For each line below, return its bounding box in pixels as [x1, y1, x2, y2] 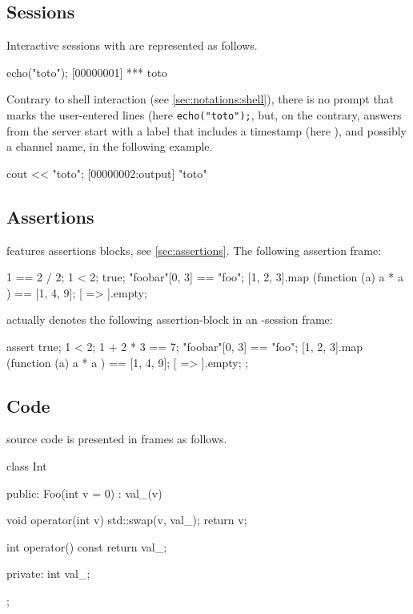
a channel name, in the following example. [6, 138, 213, 155]
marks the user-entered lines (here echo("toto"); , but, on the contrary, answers [6, 106, 402, 123]
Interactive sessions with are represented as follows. [6, 37, 258, 54]
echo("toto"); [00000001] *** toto [6, 63, 167, 80]
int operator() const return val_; [6, 538, 167, 555]
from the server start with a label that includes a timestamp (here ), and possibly [6, 122, 407, 139]
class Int [6, 457, 47, 474]
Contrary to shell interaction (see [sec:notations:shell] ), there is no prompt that [6, 91, 395, 107]
